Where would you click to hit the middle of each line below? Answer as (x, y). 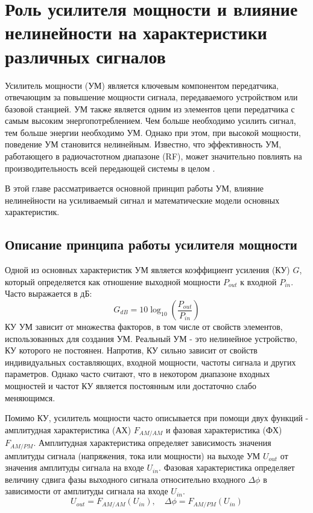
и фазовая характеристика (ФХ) (224, 429)
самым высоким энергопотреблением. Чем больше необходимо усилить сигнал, (150, 121)
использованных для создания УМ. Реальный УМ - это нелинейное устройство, (151, 338)
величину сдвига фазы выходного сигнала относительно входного (125, 479)
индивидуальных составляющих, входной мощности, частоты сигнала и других (150, 362)
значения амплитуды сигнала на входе (74, 467)
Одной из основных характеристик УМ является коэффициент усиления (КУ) (147, 270)
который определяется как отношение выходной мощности (113, 281)
